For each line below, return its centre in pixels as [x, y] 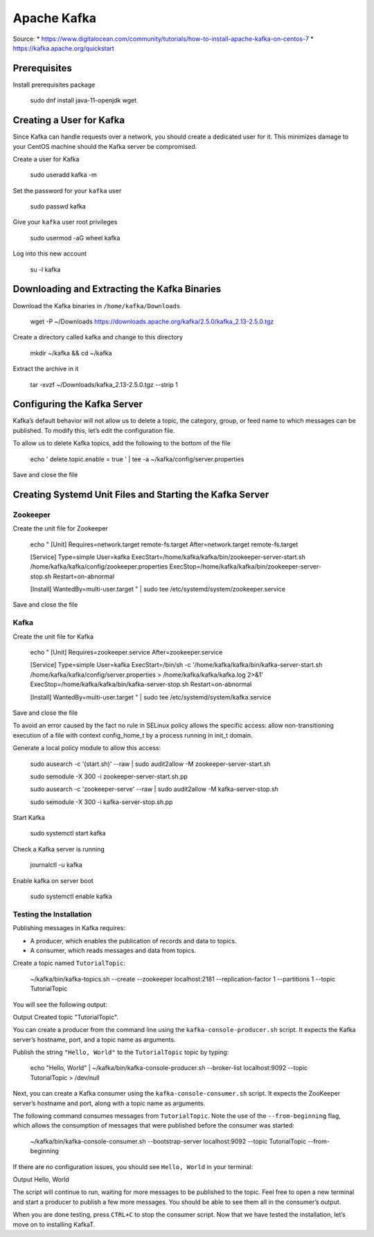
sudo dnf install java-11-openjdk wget [83, 100]
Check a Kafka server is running [59, 849]
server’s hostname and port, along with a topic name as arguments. [109, 1103]
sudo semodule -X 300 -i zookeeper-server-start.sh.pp [109, 776]
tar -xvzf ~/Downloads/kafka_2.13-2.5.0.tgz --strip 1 [104, 384]
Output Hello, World [41, 1180]
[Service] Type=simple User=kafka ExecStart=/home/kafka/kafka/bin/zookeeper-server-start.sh [168, 557]
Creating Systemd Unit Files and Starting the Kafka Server [141, 494]
